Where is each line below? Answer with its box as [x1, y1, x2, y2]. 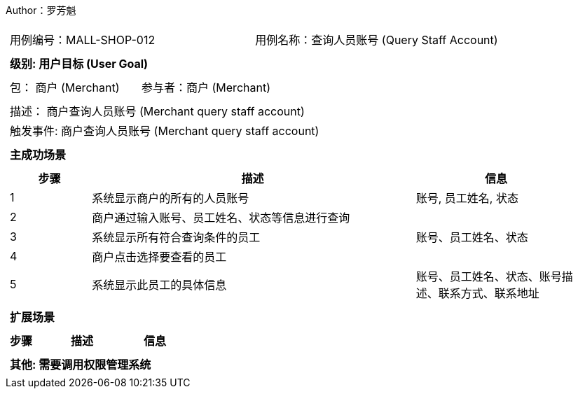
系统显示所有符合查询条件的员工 [92, 230, 261, 244]
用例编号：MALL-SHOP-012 [10, 33, 156, 47]
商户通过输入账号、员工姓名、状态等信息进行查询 [92, 211, 350, 225]
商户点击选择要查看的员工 [92, 250, 227, 264]
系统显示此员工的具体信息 [92, 278, 227, 292]
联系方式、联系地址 [438, 286, 539, 300]
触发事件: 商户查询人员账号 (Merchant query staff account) [10, 124, 319, 138]
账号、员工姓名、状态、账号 [415, 269, 562, 283]
